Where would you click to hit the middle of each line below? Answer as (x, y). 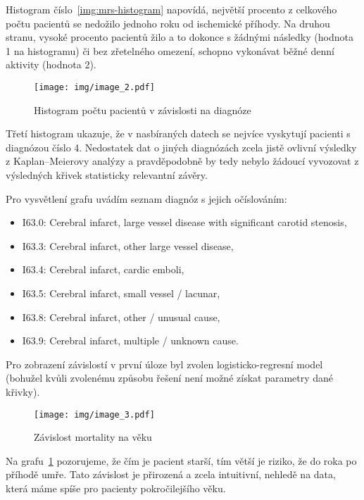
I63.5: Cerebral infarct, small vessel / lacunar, (121, 293)
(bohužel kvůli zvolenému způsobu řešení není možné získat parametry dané (170, 378)
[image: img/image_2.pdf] (94, 87)
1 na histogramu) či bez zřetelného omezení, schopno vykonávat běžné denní (170, 50)
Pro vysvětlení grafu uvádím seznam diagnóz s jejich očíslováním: (146, 198)
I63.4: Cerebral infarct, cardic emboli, (103, 269)
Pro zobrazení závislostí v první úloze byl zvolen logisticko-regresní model (164, 364)
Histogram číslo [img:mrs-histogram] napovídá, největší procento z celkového (171, 9)
